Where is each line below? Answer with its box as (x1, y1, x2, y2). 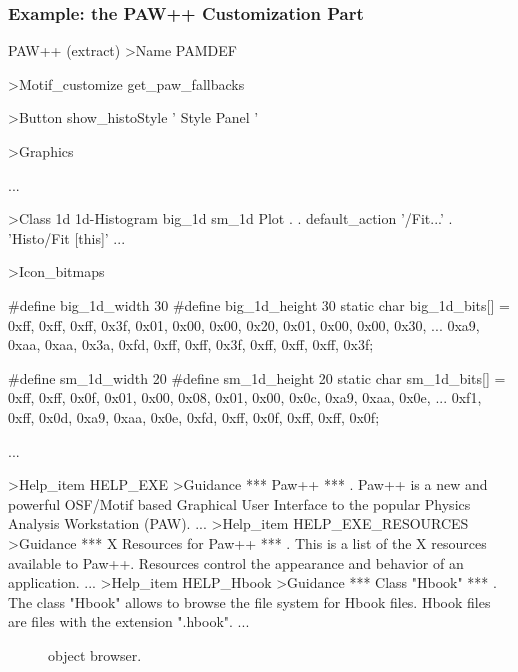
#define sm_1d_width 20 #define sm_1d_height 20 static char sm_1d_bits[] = (8, 367, 506, 388)
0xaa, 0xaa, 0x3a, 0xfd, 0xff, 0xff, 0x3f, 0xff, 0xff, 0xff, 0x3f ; (8, 334, 374, 355)
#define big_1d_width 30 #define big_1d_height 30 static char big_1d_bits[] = (8, 294, 510, 315)
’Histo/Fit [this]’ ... (8, 227, 126, 248)
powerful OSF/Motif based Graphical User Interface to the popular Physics (8, 493, 471, 514)
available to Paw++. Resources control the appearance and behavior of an (8, 552, 464, 573)
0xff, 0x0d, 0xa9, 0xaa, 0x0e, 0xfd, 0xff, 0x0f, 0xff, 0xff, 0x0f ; (8, 406, 380, 427)
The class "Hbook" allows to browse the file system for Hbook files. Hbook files (8, 591, 491, 612)
